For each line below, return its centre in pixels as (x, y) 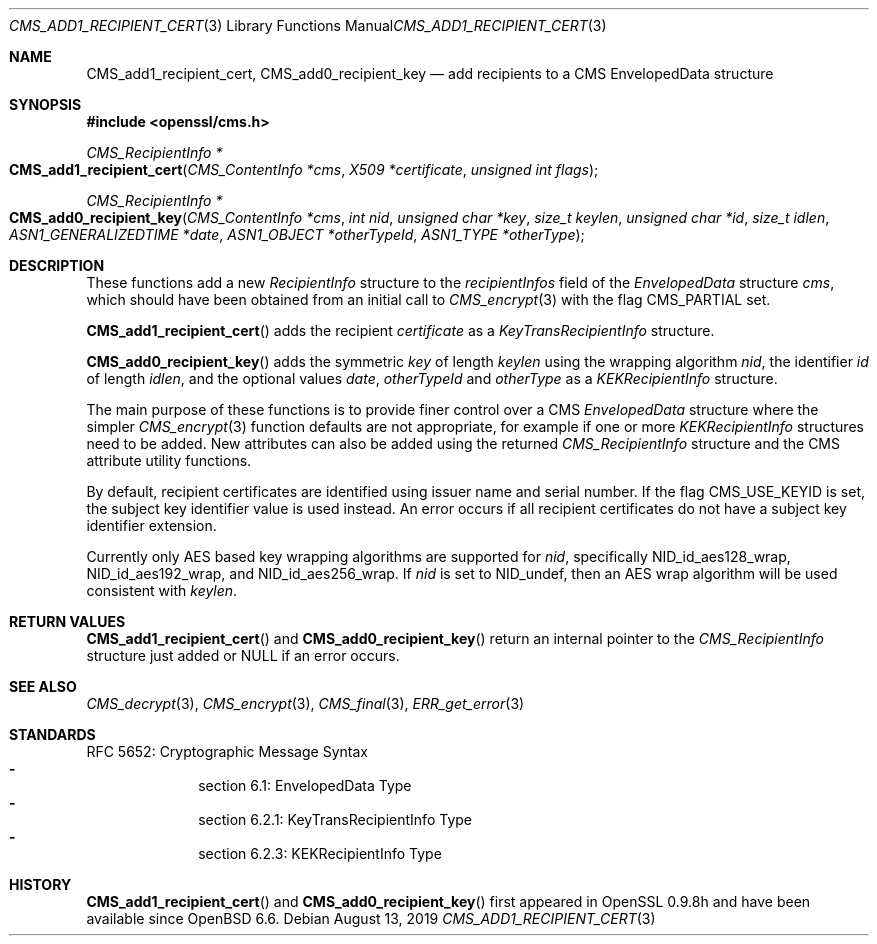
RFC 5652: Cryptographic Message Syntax (227, 751)
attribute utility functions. (169, 460)
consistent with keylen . (162, 590)
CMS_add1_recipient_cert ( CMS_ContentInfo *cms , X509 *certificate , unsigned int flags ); (304, 169)
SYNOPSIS (45, 104)
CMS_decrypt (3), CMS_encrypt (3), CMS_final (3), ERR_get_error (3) (305, 703)
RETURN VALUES (67, 621)
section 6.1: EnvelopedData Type (305, 785)
